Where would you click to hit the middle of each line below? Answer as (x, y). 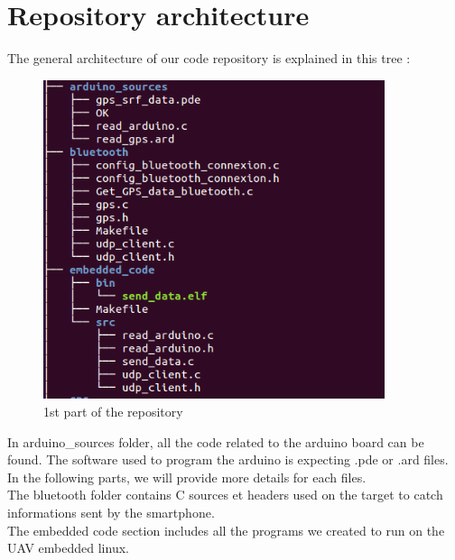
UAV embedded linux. (68, 548)
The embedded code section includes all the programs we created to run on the (226, 530)
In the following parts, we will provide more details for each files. (187, 477)
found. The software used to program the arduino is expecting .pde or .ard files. (228, 459)
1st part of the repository (113, 412)
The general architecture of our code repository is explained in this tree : (209, 58)
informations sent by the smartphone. (111, 512)
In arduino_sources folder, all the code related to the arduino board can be (216, 441)
